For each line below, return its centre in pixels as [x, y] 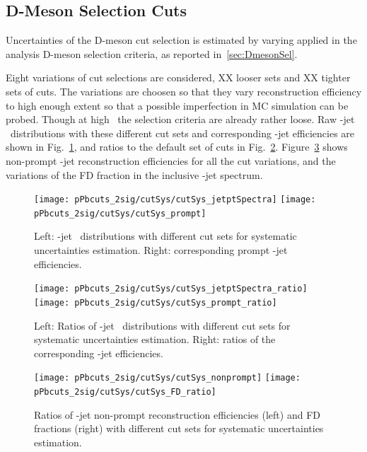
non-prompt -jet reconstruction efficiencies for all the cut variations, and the [171, 160]
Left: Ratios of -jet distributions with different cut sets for [162, 325]
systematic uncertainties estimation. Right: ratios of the [155, 339]
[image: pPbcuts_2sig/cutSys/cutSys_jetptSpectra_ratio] [171, 289]
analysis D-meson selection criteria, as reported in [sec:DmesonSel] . [152, 53]
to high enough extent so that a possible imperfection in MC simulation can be [177, 105]
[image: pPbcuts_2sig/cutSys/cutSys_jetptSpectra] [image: [175, 200]
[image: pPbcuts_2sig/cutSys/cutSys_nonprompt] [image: [167, 378]
